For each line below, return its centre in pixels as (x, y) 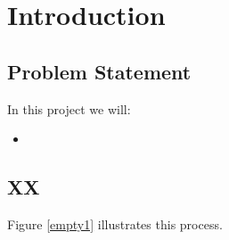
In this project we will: (69, 108)
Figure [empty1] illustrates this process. (115, 223)
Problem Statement (99, 71)
